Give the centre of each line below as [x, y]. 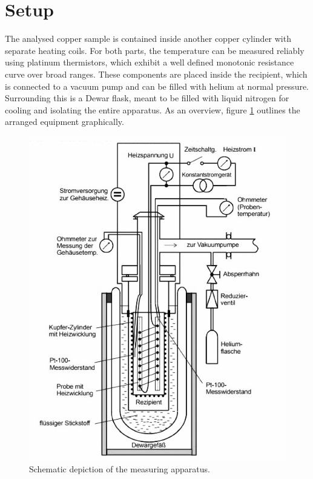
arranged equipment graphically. [64, 122]
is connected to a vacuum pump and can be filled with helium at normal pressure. [157, 86]
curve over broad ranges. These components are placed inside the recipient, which [156, 74]
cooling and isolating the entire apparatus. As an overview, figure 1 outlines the [153, 109]
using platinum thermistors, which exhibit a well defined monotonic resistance [150, 62]
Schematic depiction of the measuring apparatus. [120, 468]
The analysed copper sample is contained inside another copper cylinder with [148, 39]
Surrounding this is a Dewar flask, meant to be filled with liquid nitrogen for [147, 98]
